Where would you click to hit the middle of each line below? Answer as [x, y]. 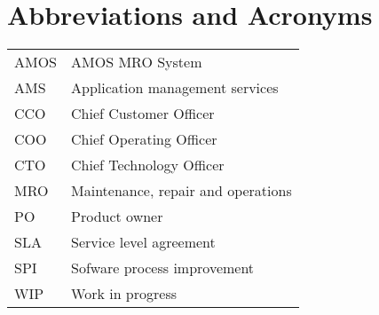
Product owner [117, 217]
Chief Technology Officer [148, 165]
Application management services [175, 88]
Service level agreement [143, 242]
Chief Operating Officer [144, 139]
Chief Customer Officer [143, 114]
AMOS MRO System [137, 62]
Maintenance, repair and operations [182, 191]
